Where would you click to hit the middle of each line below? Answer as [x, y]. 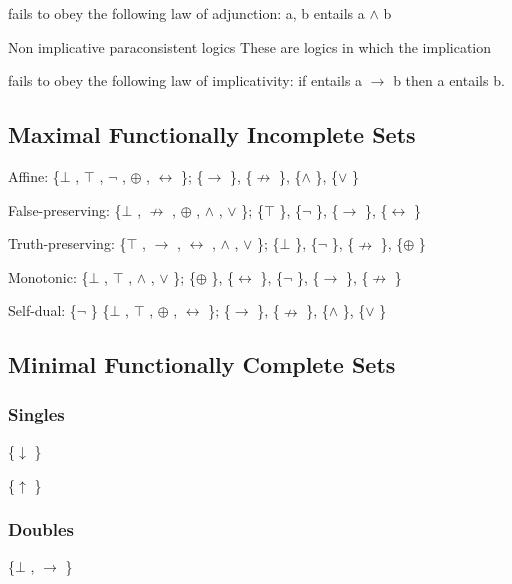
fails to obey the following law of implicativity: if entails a [185, 80]
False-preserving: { [65, 209]
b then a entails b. [449, 80]
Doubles [41, 529]
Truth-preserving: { [67, 243]
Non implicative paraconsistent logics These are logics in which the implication [250, 46]
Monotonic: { [48, 276]
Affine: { [34, 175]
